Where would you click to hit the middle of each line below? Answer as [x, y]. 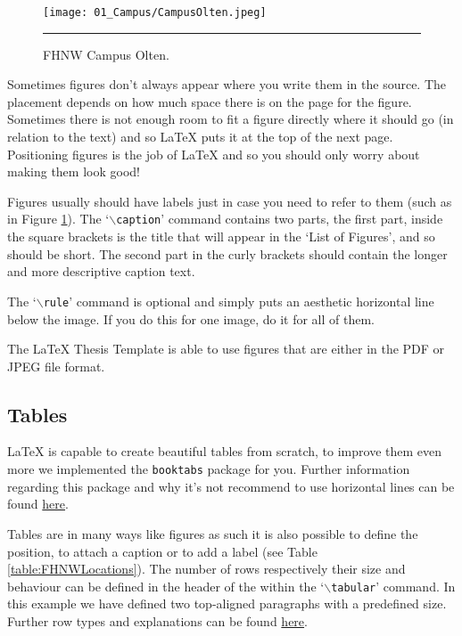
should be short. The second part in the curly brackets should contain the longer [227, 253]
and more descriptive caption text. [101, 271]
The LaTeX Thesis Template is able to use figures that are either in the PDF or [226, 349]
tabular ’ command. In [393, 586]
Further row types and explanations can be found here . [157, 620]
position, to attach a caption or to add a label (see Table [162, 551]
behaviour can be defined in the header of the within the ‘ [166, 586]
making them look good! [74, 171]
